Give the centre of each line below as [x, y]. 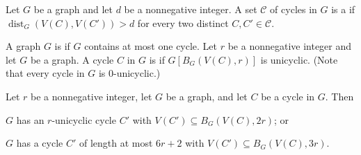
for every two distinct [183, 22]
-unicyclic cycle [84, 119]
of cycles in [294, 9]
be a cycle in [288, 96]
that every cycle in [45, 73]
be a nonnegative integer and [290, 46]
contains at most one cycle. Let [151, 46]
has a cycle [40, 143]
